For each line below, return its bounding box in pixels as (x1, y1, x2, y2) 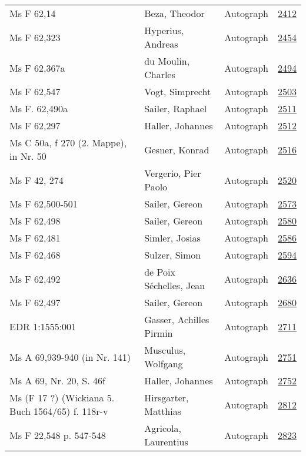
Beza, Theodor (144, 6, 205, 20)
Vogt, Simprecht (144, 85, 211, 98)
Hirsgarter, (144, 391, 189, 404)
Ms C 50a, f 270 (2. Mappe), (9, 136, 127, 149)
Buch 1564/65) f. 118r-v (9, 404, 108, 418)
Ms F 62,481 (9, 231, 61, 244)
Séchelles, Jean (144, 279, 205, 292)
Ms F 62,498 (9, 214, 61, 227)
